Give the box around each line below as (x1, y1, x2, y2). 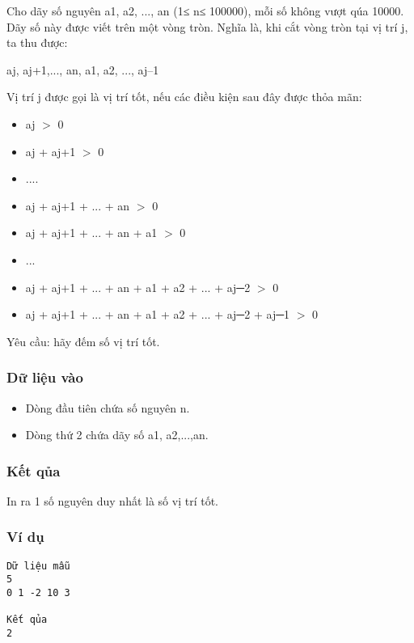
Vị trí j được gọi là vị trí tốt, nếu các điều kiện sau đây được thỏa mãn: (6, 88, 362, 105)
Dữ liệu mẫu (6, 560, 70, 572)
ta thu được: (6, 34, 68, 51)
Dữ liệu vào (6, 367, 83, 387)
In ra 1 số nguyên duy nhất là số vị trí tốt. (6, 492, 218, 509)
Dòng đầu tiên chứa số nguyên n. (25, 399, 190, 416)
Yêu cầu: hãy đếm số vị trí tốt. (6, 332, 160, 349)
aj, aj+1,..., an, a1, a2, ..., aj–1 (6, 61, 159, 78)
